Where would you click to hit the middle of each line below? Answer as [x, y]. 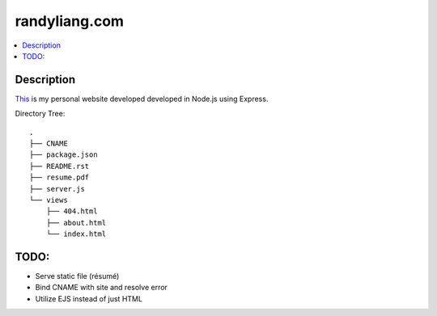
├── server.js [57, 189]
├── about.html [76, 223]
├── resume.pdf [59, 177]
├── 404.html [72, 211]
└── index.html [76, 234]
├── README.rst [59, 166]
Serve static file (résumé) [77, 276]
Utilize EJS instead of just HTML [89, 298]
